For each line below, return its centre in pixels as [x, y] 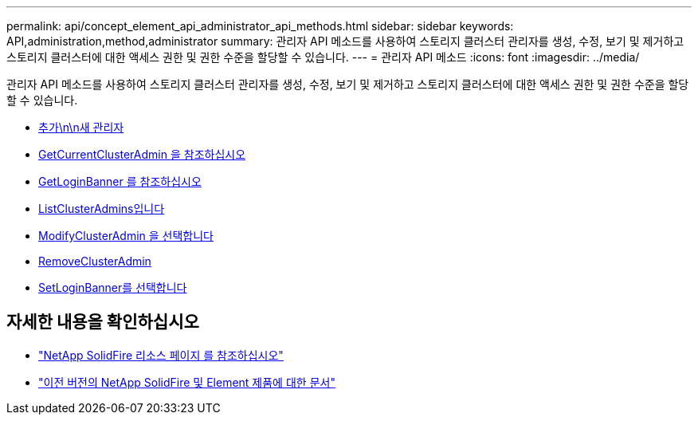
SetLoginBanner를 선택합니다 [113, 287]
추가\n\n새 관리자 [81, 127]
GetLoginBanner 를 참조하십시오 [120, 181]
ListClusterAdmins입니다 [102, 209]
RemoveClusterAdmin [95, 261]
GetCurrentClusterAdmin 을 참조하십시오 [142, 154]
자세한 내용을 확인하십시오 [103, 322]
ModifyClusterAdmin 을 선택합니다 [126, 236]
